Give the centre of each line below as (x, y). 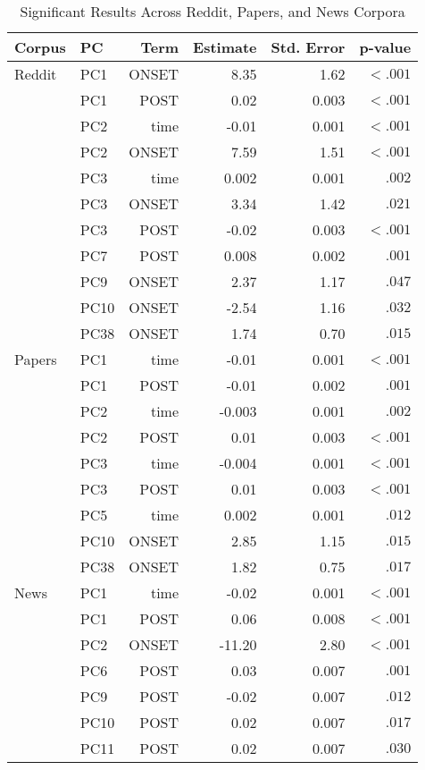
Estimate (225, 47)
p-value (385, 47)
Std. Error (308, 47)
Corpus (40, 47)
